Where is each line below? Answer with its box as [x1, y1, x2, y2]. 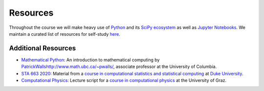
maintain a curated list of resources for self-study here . [9, 31, 121, 37]
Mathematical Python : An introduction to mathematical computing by [21, 57, 160, 63]
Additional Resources [9, 44, 76, 52]
